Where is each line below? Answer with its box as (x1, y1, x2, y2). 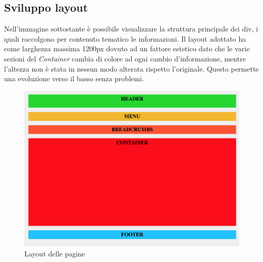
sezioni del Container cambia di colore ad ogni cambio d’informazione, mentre (4, 53, 246, 63)
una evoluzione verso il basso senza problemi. (4, 73, 144, 84)
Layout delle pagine (24, 248, 85, 258)
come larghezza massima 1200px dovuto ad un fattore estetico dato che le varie (4, 43, 250, 54)
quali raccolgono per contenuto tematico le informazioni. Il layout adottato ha (4, 33, 246, 44)
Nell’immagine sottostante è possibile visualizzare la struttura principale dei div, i (4, 23, 258, 34)
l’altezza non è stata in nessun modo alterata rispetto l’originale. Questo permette (4, 63, 259, 74)
